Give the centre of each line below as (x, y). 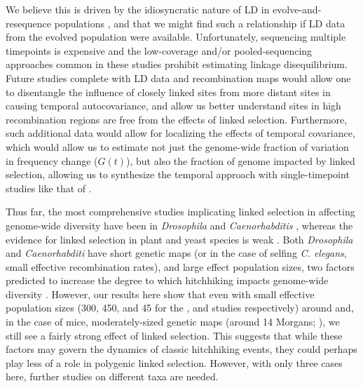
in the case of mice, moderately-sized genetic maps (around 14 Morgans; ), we (173, 322)
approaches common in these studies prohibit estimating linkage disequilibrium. (177, 64)
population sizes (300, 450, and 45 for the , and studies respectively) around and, (180, 308)
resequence (29, 23)
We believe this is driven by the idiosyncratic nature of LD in (138, 9)
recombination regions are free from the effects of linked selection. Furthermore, (177, 119)
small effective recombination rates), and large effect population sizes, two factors (180, 266)
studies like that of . (49, 188)
